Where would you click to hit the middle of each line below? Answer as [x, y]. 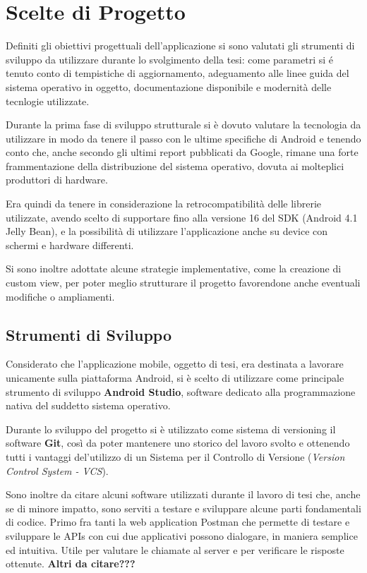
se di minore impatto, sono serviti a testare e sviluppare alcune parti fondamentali [183, 508]
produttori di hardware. [57, 180]
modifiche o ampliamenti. [60, 296]
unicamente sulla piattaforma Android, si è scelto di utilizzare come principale [175, 378]
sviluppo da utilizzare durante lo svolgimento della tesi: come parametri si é [170, 59]
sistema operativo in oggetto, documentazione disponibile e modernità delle [169, 86]
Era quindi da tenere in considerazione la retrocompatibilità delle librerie [164, 204]
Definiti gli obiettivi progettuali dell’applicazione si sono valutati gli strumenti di [180, 46]
